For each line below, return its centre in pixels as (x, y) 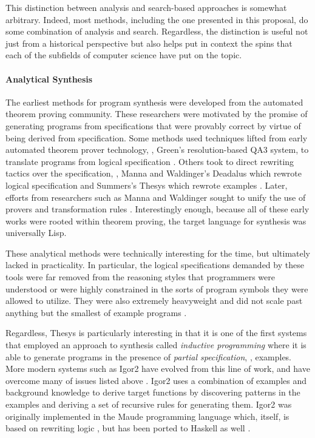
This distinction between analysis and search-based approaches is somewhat (146, 7)
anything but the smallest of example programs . (96, 312)
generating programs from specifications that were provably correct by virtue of (153, 125)
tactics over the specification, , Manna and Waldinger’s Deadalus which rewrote (154, 173)
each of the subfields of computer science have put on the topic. (124, 55)
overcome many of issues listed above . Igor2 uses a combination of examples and (156, 380)
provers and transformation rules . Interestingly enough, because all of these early (157, 209)
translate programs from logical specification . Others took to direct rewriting (150, 161)
